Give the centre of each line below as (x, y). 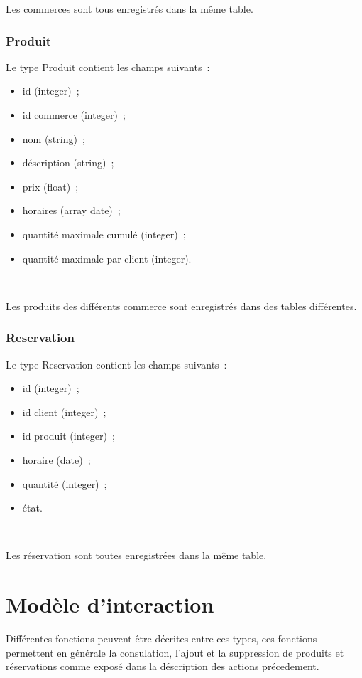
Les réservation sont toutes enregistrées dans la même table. (136, 555)
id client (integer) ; (64, 412)
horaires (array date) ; (71, 210)
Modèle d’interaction (110, 604)
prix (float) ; (50, 186)
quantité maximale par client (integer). (107, 258)
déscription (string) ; (68, 163)
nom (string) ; (54, 138)
